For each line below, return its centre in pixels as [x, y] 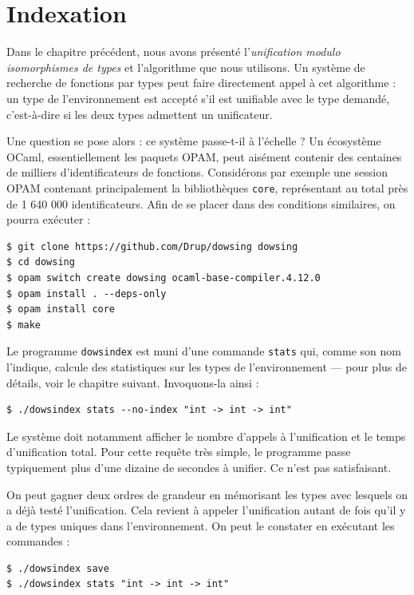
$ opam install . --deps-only [87, 294]
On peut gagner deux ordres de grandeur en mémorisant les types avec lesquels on [207, 494]
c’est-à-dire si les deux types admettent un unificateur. [140, 114]
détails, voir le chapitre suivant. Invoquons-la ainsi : [133, 382]
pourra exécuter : [49, 219]
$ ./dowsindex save [58, 568]
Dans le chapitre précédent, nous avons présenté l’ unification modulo [173, 52]
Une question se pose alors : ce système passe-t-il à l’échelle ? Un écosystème [194, 141]
